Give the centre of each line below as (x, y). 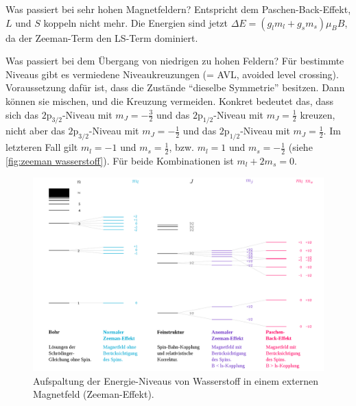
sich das (22, 114)
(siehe (300, 147)
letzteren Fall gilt (42, 147)
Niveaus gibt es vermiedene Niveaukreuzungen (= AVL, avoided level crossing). (172, 74)
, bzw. (181, 147)
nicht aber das (35, 131)
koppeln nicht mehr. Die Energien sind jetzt (135, 22)
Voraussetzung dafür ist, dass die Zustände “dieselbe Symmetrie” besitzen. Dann (175, 87)
